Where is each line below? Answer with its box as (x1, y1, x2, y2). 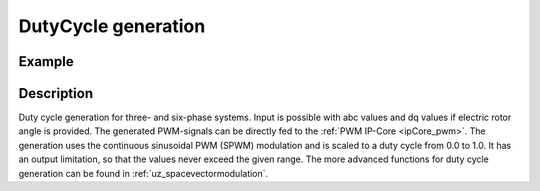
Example (18, 53, 74, 70)
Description (18, 85, 94, 102)
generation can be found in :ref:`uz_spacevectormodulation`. (18, 167, 269, 179)
